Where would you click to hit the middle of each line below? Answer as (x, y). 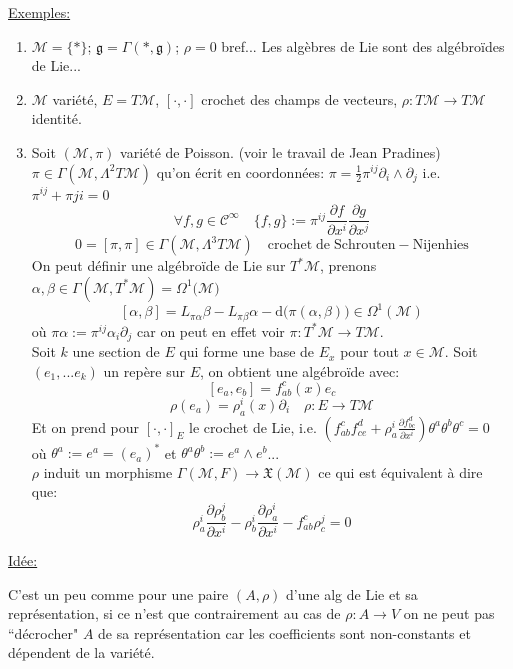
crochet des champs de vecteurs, (299, 98)
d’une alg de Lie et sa (352, 593)
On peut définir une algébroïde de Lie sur (158, 265)
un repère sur (144, 370)
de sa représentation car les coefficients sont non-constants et (284, 632)
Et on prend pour (85, 426)
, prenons (348, 265)
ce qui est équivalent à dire (400, 471)
